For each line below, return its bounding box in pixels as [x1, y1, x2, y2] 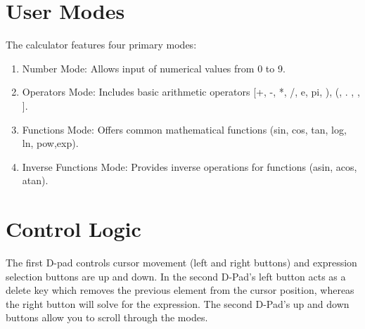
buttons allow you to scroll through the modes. [6, 310, 208, 325]
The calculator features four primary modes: [6, 37, 197, 52]
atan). [22, 173, 49, 188]
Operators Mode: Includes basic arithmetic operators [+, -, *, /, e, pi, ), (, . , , [22, 84, 360, 99]
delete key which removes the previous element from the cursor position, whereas [6, 283, 354, 297]
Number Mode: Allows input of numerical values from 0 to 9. [22, 60, 286, 75]
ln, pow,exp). [22, 136, 79, 150]
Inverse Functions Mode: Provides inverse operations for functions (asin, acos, [22, 159, 357, 174]
